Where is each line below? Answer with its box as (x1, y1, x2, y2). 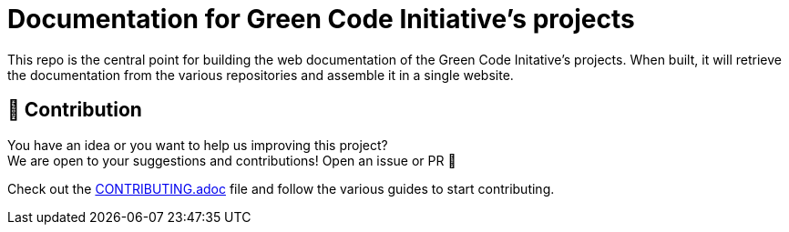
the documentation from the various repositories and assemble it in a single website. (7, 66, 514, 83)
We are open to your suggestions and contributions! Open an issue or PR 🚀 (7, 152, 456, 168)
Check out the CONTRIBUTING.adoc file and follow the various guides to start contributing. (7, 180, 555, 197)
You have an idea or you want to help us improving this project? (7, 136, 388, 153)
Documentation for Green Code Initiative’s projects (7, 4, 635, 35)
